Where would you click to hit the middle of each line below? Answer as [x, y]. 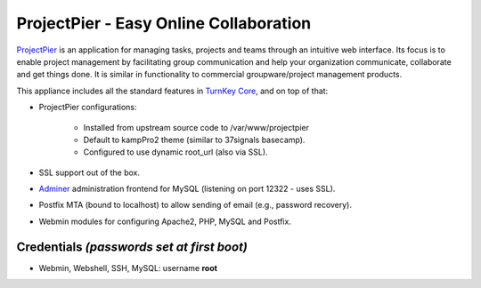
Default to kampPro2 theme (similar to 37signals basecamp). [194, 140]
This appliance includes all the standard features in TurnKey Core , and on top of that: [172, 91]
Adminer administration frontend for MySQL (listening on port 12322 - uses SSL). [187, 189]
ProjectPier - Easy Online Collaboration [164, 23]
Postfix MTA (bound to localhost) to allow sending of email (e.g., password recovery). [195, 205]
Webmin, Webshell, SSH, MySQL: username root [128, 268]
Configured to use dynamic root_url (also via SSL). [175, 152]
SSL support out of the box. [90, 172]
